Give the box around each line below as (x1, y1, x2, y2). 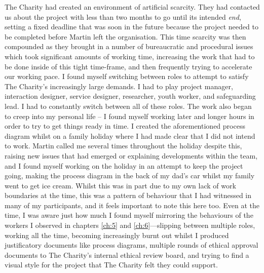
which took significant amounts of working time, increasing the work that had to (5, 51, 255, 61)
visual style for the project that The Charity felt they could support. (5, 259, 218, 270)
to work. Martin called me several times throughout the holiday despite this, (5, 140, 242, 151)
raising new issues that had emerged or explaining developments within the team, (5, 150, 258, 161)
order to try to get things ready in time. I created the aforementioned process (5, 121, 245, 131)
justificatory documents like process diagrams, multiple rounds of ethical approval (5, 240, 258, 250)
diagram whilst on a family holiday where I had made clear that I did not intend (5, 130, 255, 141)
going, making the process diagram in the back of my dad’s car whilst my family (5, 170, 255, 181)
